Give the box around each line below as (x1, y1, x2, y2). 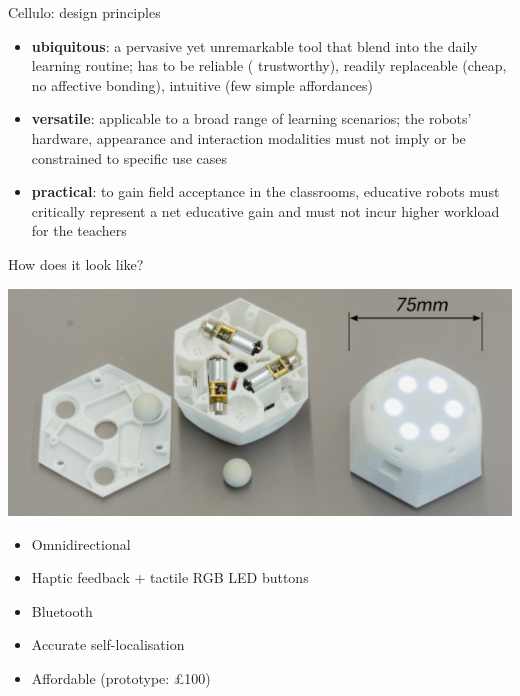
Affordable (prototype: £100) (31, 667, 211, 688)
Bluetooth (31, 600, 93, 621)
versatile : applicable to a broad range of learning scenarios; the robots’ (31, 108, 472, 129)
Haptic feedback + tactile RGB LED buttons (31, 567, 309, 588)
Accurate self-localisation (31, 634, 185, 655)
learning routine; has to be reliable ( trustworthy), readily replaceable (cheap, (31, 55, 507, 76)
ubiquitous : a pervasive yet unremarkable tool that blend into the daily (31, 35, 478, 56)
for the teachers (31, 220, 127, 241)
